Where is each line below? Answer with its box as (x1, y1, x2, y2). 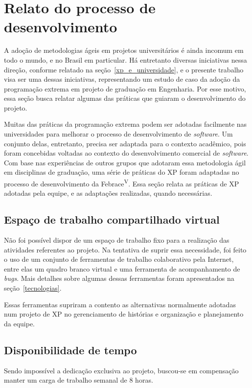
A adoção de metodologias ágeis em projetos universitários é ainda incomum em (4, 45, 244, 55)
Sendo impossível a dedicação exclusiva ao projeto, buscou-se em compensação (4, 365, 239, 375)
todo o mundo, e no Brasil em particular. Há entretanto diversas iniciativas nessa (4, 54, 247, 65)
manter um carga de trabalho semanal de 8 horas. (4, 375, 153, 385)
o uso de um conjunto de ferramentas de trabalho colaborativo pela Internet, (4, 254, 234, 264)
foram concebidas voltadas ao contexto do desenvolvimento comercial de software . (4, 148, 249, 158)
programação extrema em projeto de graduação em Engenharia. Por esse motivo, (4, 83, 246, 93)
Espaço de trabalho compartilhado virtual (4, 212, 220, 227)
